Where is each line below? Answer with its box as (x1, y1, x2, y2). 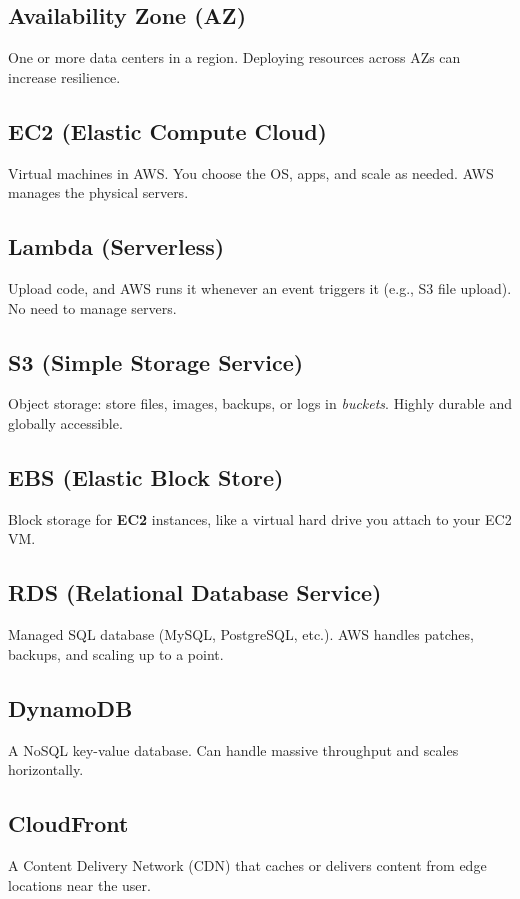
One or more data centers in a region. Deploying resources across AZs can (8, 47, 461, 68)
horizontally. (8, 759, 84, 780)
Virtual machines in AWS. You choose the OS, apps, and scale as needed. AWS (8, 162, 494, 183)
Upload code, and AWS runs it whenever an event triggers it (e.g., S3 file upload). (8, 277, 512, 298)
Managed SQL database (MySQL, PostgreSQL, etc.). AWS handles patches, (8, 624, 474, 645)
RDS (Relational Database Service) (8, 577, 382, 608)
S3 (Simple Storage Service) (8, 346, 304, 377)
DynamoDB (8, 692, 133, 723)
